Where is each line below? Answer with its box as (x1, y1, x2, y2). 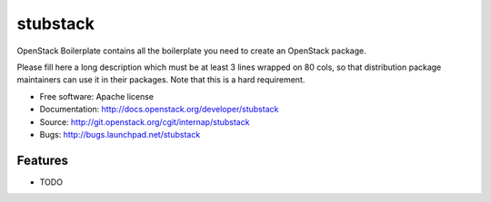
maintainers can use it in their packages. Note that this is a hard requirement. (16, 74, 306, 85)
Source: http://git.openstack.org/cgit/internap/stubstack (39, 116, 250, 127)
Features (16, 152, 68, 168)
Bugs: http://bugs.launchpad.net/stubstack (39, 129, 201, 139)
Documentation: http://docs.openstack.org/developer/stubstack (39, 104, 279, 115)
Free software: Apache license (39, 91, 155, 101)
